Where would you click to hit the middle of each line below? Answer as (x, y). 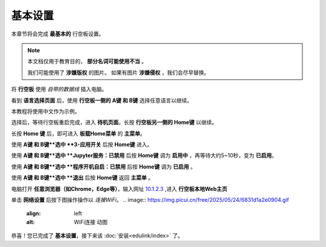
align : (34, 213)
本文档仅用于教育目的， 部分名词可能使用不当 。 (87, 61)
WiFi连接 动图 (91, 222)
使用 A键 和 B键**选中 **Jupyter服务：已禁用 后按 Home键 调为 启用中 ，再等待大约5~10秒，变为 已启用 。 (144, 155)
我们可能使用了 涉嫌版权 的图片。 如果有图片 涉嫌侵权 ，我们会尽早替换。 (118, 72)
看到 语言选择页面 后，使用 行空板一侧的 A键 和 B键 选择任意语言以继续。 (102, 100)
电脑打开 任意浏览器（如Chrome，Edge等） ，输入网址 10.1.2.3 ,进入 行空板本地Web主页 (119, 189)
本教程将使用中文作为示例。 (46, 111)
